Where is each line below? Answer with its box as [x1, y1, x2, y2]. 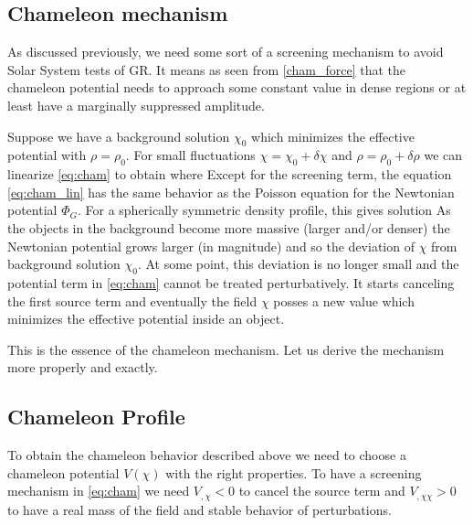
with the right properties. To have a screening [165, 463, 422, 482]
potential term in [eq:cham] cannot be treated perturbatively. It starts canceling [7, 273, 455, 292]
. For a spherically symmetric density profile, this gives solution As [77, 200, 451, 220]
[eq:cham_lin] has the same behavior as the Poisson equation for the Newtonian [7, 182, 455, 201]
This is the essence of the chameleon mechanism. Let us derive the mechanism [7, 339, 445, 359]
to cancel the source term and [238, 481, 405, 500]
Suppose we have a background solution [7, 126, 230, 145]
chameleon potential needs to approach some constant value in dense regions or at [7, 78, 467, 97]
